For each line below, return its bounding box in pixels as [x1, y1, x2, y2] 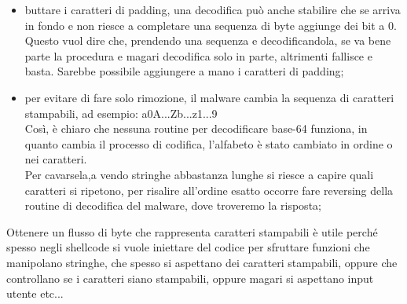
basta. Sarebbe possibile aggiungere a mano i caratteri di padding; [24, 63, 344, 79]
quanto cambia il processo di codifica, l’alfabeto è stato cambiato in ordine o [24, 135, 393, 152]
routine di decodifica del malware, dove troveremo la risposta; [24, 197, 321, 214]
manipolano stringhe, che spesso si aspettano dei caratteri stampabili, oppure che [6, 254, 398, 270]
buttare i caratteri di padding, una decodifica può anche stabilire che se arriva [24, 2, 401, 17]
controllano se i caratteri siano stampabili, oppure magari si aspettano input [6, 269, 374, 286]
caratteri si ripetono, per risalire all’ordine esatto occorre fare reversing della [24, 181, 394, 198]
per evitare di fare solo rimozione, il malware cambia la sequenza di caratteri [24, 89, 394, 105]
